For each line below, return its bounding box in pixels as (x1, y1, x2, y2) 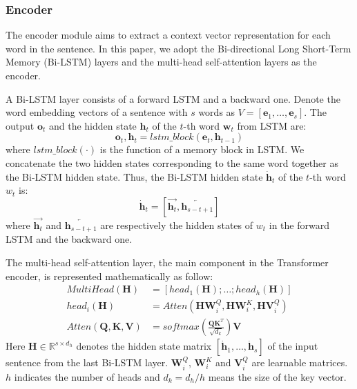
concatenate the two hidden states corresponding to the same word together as (6, 155, 338, 170)
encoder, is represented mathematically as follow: (6, 268, 213, 283)
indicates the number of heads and (14, 369, 160, 383)
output (6, 118, 35, 132)
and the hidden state (48, 118, 137, 132)
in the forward (269, 217, 329, 232)
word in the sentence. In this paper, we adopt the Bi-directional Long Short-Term (6, 41, 351, 55)
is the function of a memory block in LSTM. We (99, 142, 305, 157)
